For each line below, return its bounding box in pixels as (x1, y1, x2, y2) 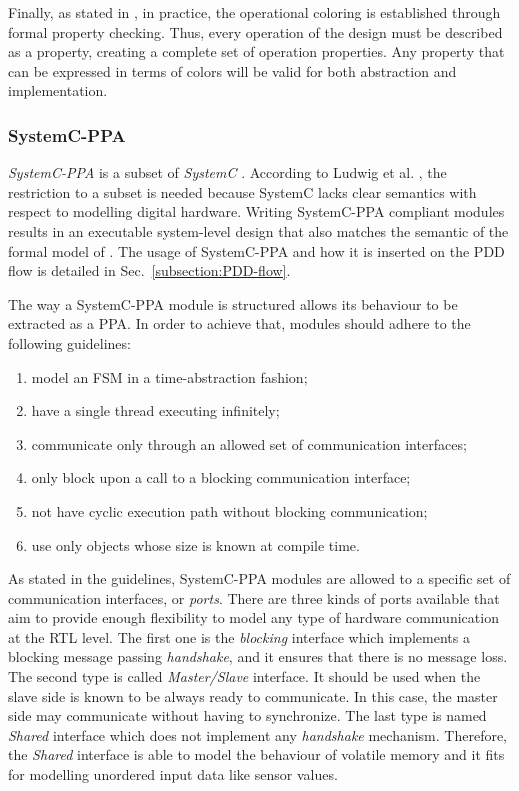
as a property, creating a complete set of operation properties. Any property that (8, 41, 505, 62)
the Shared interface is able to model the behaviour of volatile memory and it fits (8, 744, 505, 765)
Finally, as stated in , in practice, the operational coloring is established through (8, 2, 501, 22)
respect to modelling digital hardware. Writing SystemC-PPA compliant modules (8, 201, 505, 222)
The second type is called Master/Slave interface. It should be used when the (8, 666, 481, 687)
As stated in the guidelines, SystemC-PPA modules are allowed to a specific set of (8, 568, 511, 589)
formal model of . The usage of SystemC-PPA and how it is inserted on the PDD (8, 240, 505, 261)
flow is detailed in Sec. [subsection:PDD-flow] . (8, 260, 291, 281)
